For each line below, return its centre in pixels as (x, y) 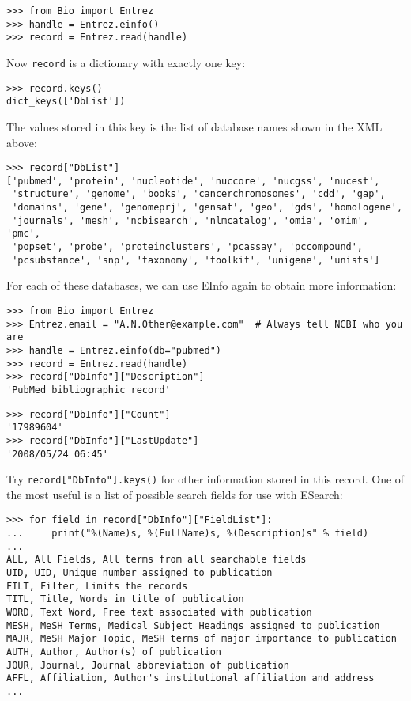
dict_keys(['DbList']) (66, 102)
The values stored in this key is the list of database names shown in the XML (194, 126)
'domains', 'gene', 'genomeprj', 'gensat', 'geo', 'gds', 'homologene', (207, 208)
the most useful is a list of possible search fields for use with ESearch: (175, 494)
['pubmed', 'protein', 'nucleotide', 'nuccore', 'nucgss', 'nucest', (193, 181)
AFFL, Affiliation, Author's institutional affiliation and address (190, 678)
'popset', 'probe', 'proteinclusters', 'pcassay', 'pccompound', (188, 247)
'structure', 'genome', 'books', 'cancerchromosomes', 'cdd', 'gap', (199, 194)
